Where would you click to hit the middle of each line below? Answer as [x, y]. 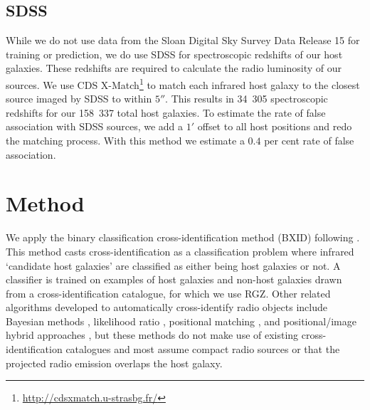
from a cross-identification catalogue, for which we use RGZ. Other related [168, 293]
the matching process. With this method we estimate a [125, 141]
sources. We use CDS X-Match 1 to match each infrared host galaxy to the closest [183, 83]
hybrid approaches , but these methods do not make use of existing [152, 335]
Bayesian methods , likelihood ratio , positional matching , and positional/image [181, 321]
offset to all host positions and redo [275, 126]
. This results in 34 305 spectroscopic [247, 99]
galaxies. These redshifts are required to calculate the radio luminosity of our [174, 68]
